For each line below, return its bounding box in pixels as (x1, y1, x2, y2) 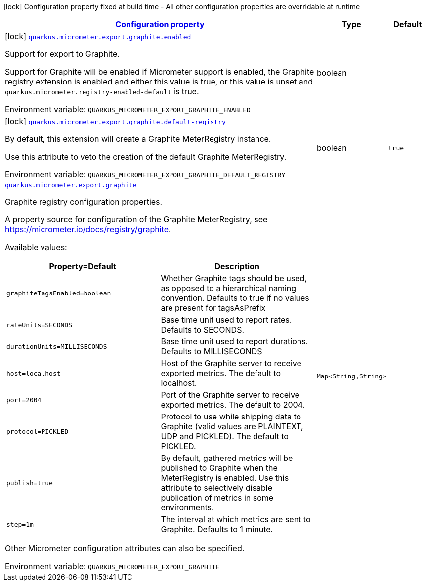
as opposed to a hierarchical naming (161, 283, 297, 293)
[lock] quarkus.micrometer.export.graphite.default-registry (5, 116, 226, 126)
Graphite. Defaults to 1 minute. (161, 524, 273, 534)
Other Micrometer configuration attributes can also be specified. (5, 543, 245, 553)
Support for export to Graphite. (5, 49, 120, 59)
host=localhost (6, 369, 61, 377)
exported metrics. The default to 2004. (161, 400, 305, 410)
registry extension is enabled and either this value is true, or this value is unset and (5, 77, 313, 86)
